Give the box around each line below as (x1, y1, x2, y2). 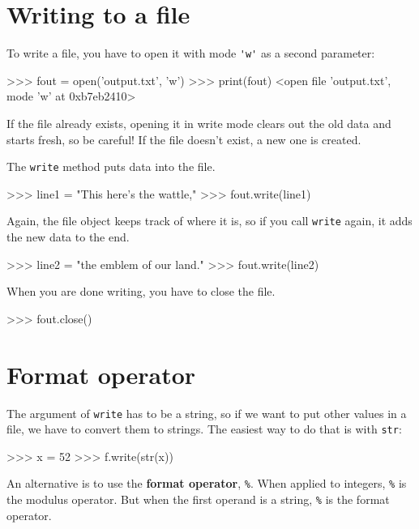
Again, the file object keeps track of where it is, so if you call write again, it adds (6, 212, 413, 229)
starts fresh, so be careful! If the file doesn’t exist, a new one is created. (6, 130, 361, 147)
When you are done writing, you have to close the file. (6, 283, 276, 300)
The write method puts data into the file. (6, 158, 216, 175)
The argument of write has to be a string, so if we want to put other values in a (6, 404, 407, 421)
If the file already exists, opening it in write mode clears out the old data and (6, 114, 391, 131)
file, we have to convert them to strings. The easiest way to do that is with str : (6, 420, 402, 437)
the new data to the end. (6, 228, 130, 245)
